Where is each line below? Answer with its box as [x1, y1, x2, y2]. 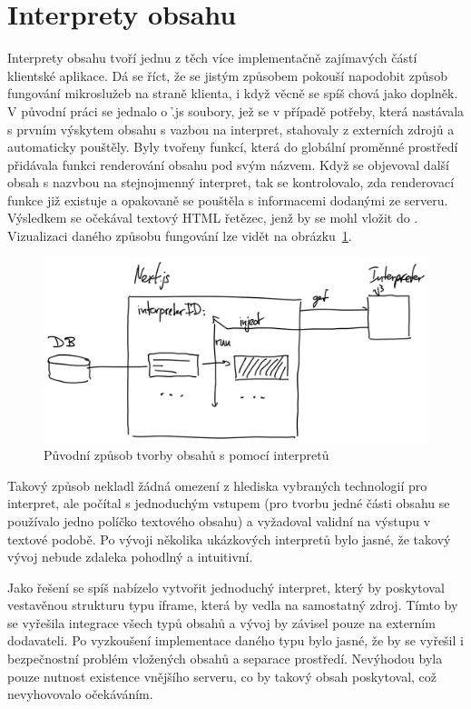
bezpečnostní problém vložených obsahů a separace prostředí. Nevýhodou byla [7, 649, 443, 668]
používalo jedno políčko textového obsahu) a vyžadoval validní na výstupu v [7, 511, 431, 530]
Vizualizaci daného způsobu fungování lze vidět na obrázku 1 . [7, 226, 352, 245]
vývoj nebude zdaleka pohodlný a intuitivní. [7, 547, 253, 566]
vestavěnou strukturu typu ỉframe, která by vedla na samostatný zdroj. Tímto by [7, 595, 458, 614]
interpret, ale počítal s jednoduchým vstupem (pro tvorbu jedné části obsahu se [7, 494, 450, 513]
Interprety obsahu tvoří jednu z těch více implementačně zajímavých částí [7, 48, 417, 67]
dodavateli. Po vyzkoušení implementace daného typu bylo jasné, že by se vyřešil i [7, 631, 464, 650]
